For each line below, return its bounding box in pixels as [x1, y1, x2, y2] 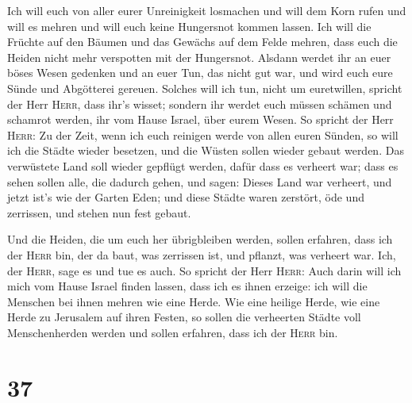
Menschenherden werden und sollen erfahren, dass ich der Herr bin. [7, 324, 338, 340]
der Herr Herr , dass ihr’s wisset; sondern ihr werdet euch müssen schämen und [7, 95, 392, 112]
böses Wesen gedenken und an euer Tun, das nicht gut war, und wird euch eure [7, 64, 393, 81]
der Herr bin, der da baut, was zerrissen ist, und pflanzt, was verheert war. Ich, [7, 246, 396, 263]
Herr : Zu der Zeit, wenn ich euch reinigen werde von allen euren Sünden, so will [7, 126, 399, 143]
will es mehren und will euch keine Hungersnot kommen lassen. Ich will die [7, 17, 372, 34]
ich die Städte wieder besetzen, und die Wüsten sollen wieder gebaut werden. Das [7, 142, 404, 159]
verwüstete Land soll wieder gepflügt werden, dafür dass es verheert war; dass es [7, 157, 399, 174]
